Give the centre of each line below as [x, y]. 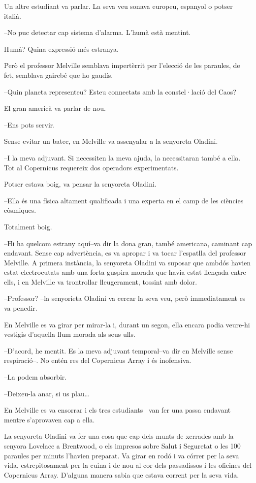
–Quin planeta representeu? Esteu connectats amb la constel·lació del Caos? [120, 91]
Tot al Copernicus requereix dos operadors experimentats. [91, 167]
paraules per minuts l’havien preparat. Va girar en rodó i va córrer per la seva [122, 455]
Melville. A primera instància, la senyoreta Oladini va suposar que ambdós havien [128, 262]
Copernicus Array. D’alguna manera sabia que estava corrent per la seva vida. [122, 474]
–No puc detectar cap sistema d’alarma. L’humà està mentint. [97, 32]
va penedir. [21, 308]
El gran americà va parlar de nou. [55, 108]
